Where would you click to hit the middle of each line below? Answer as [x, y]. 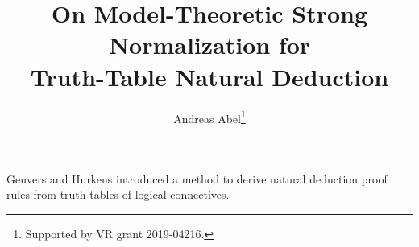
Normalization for [209, 45]
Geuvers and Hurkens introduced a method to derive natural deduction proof [197, 178]
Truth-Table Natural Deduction [209, 76]
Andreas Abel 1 [209, 117]
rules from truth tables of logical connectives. [118, 194]
